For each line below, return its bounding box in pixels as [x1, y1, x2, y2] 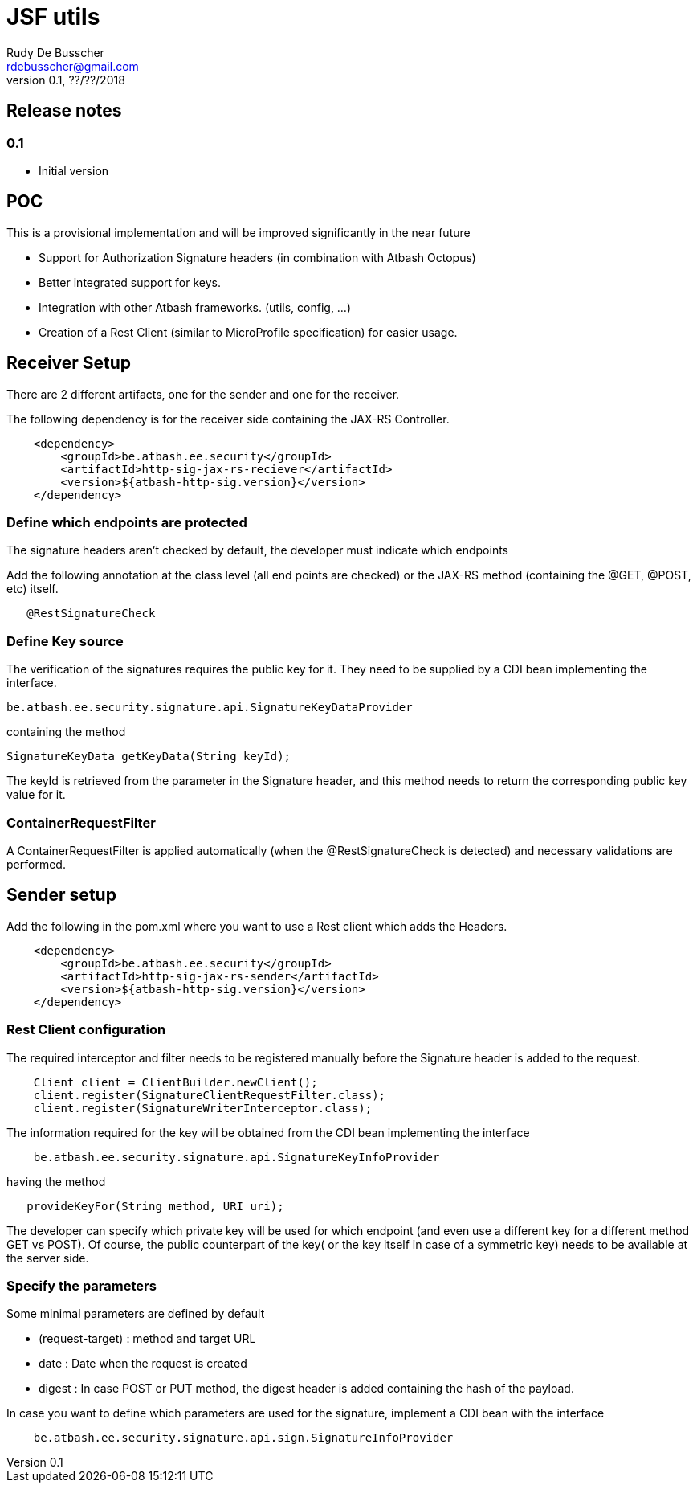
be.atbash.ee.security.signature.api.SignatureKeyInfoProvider [33, 1150, 440, 1164]
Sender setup [6, 885, 116, 906]
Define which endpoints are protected [6, 514, 247, 531]
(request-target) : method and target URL [39, 1332, 256, 1346]
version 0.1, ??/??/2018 [6, 72, 125, 87]
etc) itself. [6, 582, 59, 596]
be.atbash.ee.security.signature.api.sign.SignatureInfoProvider [33, 1431, 454, 1445]
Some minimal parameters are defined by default [6, 1307, 265, 1321]
